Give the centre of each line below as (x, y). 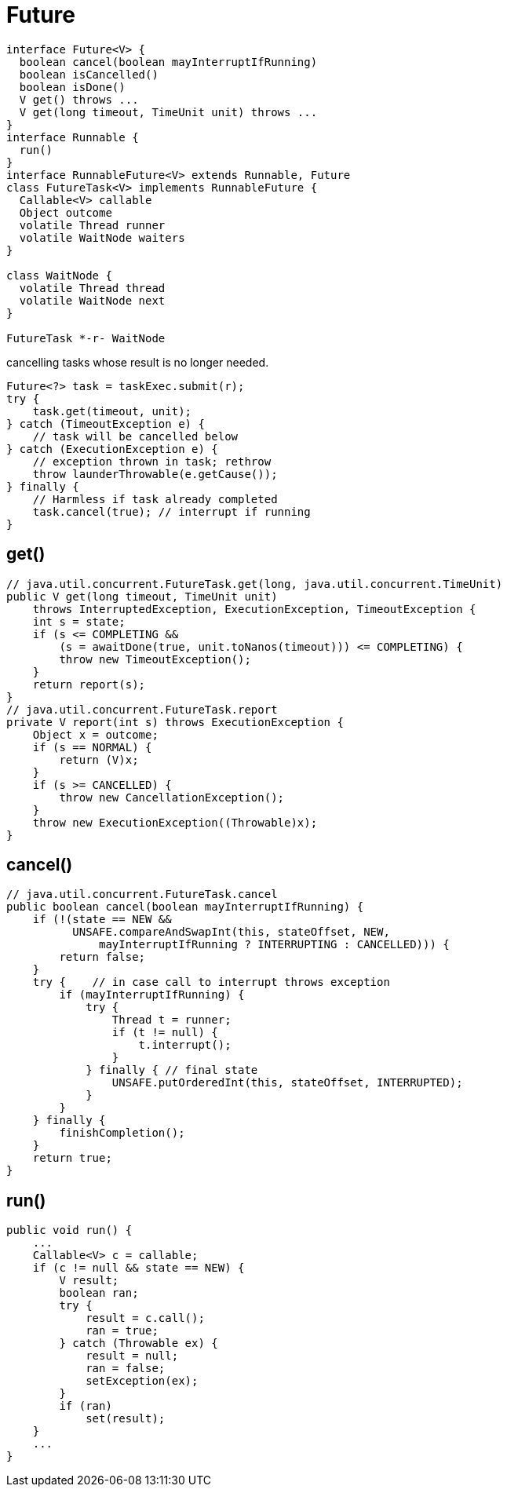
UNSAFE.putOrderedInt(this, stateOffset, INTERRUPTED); (287, 1083)
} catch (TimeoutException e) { (106, 423)
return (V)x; (99, 759)
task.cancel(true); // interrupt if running (171, 511)
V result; (89, 1281)
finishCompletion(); (122, 1133)
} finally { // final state (172, 1070)
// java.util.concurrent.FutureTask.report (142, 709)
